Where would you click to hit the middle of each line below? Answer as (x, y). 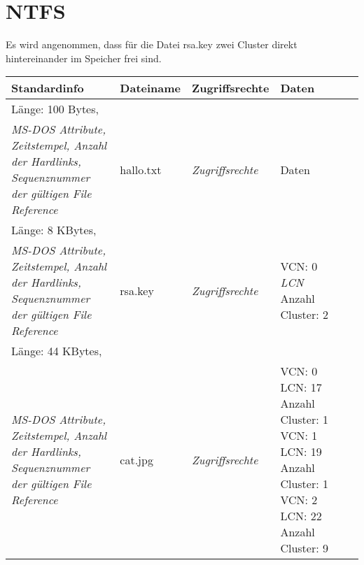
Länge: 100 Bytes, (55, 109)
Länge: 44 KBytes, (57, 351)
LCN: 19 (301, 452)
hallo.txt (141, 169)
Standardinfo (48, 88)
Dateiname (150, 88)
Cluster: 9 (304, 548)
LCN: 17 (301, 387)
